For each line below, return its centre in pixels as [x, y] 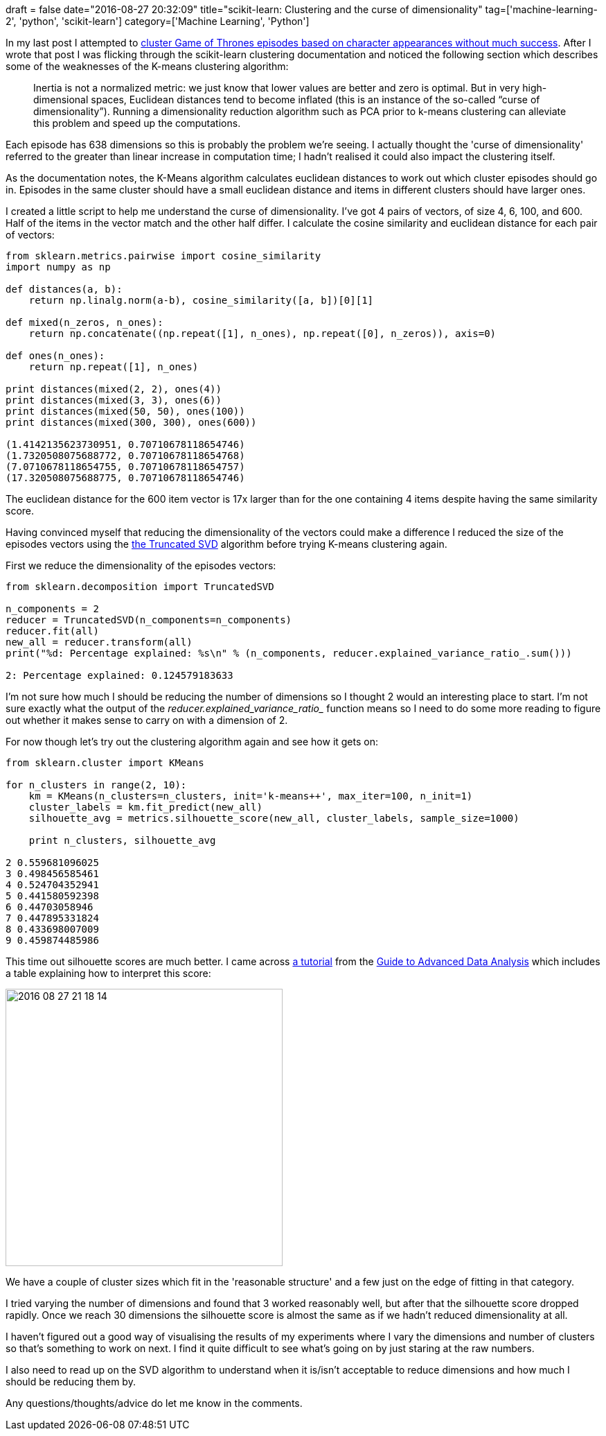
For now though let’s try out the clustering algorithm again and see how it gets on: [192, 742]
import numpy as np [58, 267]
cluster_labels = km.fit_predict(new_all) [145, 807]
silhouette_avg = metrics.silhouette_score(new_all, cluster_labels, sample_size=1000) [274, 818]
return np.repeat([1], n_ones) [114, 367]
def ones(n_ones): [55, 356]
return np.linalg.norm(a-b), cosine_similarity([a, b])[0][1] [201, 300]
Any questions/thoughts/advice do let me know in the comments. [154, 1403]
